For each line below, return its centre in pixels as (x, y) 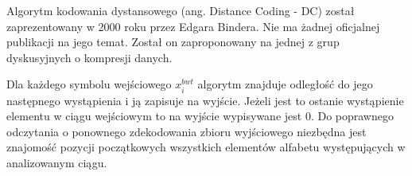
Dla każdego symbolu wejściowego (89, 84)
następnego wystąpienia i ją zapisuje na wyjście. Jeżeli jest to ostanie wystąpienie (205, 100)
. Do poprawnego (352, 116)
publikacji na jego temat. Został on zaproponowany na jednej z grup (173, 42)
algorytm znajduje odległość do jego (285, 84)
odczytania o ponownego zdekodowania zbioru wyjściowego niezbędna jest (187, 131)
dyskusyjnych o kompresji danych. (89, 57)
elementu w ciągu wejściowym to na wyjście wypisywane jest (154, 116)
